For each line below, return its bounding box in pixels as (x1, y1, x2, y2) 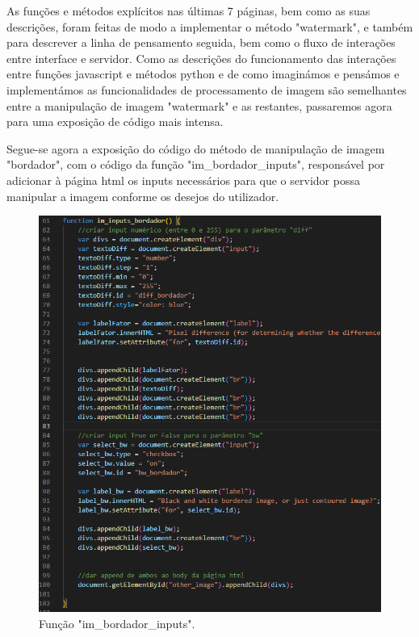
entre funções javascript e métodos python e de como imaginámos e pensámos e (6, 65, 400, 82)
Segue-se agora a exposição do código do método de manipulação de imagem (6, 140, 385, 157)
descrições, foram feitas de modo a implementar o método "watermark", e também (6, 18, 413, 35)
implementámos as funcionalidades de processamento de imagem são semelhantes (6, 81, 407, 98)
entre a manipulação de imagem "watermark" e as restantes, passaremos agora (6, 97, 392, 114)
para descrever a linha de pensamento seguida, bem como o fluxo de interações (6, 34, 396, 51)
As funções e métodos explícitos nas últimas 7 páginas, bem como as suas (6, 2, 371, 19)
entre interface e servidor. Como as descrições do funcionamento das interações (6, 49, 396, 66)
